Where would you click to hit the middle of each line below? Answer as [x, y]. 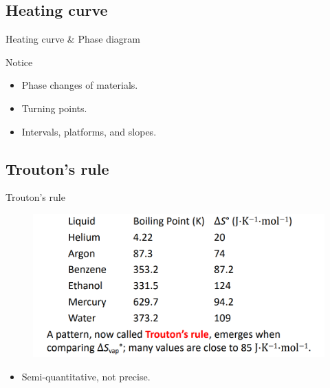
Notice [19, 62]
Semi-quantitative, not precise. [86, 376]
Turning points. [54, 108]
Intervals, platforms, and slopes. [89, 131]
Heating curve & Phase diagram [73, 39]
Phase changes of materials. [80, 85]
